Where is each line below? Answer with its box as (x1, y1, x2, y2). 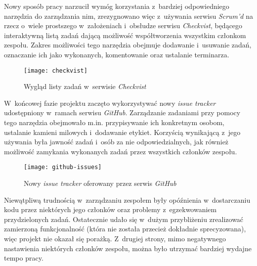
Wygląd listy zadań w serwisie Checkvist (24, 81, 146, 91)
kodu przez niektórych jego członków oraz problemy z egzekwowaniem (4, 204, 217, 215)
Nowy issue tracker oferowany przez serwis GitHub (24, 178, 176, 188)
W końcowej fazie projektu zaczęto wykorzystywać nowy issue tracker (4, 97, 216, 108)
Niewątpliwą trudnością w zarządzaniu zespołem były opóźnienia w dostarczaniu (4, 194, 251, 205)
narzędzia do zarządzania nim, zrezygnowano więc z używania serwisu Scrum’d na (4, 10, 253, 21)
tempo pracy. (4, 253, 43, 263)
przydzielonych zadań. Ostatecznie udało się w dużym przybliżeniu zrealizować (4, 214, 244, 224)
